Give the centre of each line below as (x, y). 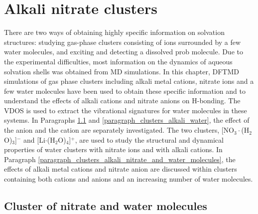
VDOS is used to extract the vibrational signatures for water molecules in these (126, 110)
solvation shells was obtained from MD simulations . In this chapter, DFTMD (122, 71)
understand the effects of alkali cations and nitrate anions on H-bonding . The (122, 101)
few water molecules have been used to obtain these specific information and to (125, 91)
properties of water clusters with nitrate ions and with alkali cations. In (113, 149)
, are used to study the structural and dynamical (149, 139)
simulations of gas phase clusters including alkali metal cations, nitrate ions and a (129, 81)
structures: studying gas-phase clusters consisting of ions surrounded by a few (123, 42)
